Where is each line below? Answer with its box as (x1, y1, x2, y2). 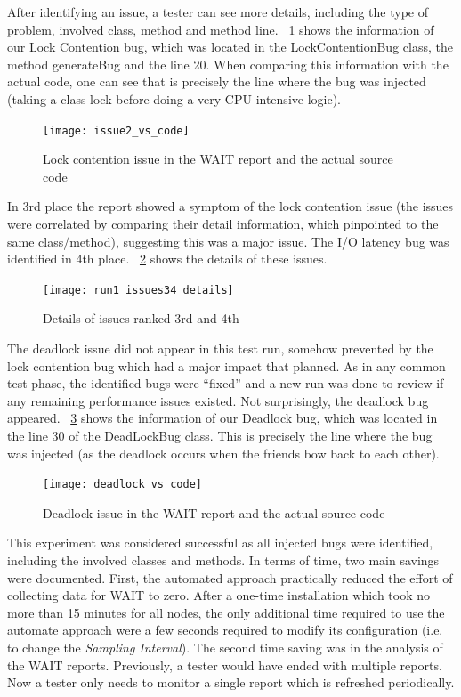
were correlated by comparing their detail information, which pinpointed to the (7, 215, 439, 232)
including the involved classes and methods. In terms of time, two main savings (7, 551, 440, 570)
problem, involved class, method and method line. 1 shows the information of (7, 20, 434, 38)
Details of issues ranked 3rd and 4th (43, 309, 239, 328)
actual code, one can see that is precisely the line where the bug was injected (7, 72, 426, 91)
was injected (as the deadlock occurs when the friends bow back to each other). (7, 443, 440, 462)
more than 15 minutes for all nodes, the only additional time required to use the (7, 603, 445, 621)
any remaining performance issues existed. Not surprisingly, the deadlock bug (7, 391, 429, 409)
